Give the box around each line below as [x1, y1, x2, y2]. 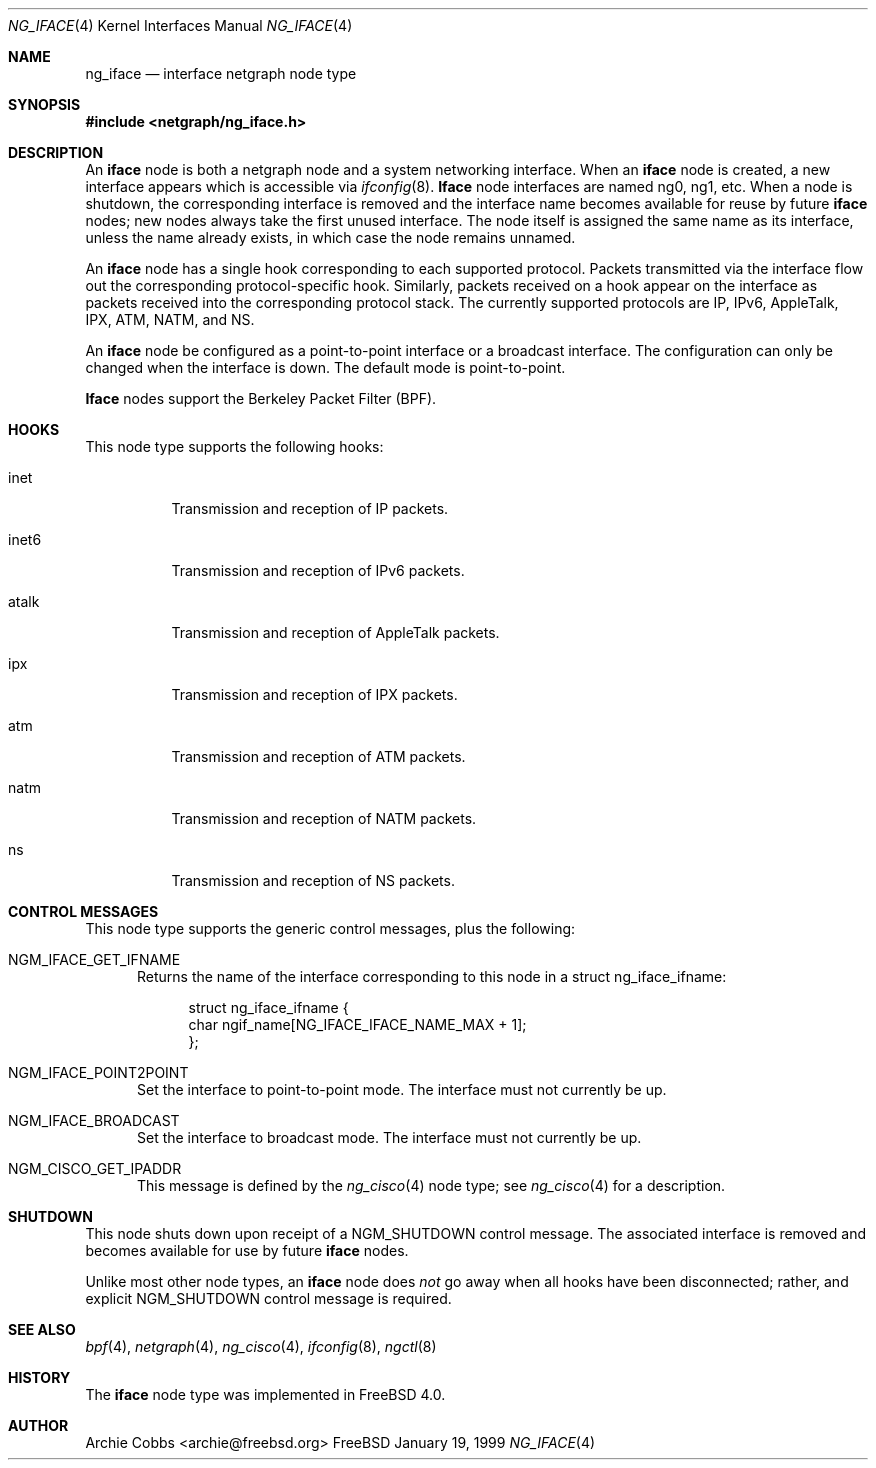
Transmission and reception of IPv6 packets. [171, 562, 465, 579]
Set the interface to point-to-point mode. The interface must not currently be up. [137, 1081, 667, 1098]
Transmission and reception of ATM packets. [171, 748, 466, 765]
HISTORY [8, 1369, 71, 1386]
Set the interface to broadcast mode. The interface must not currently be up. [137, 1129, 642, 1146]
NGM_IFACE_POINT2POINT [8, 1064, 189, 1081]
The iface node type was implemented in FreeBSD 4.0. [85, 1386, 446, 1403]
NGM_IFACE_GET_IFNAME [8, 951, 181, 968]
